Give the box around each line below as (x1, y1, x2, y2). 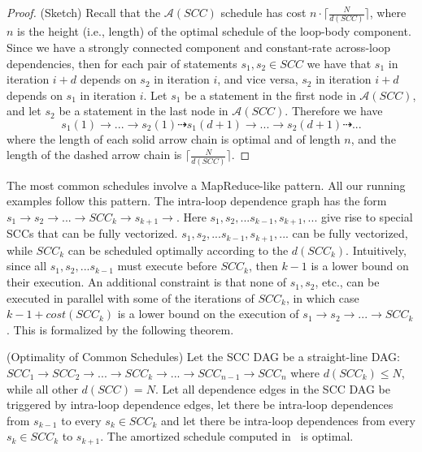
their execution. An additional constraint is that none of (7, 273, 287, 291)
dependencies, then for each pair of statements (7, 54, 237, 71)
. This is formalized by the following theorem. (7, 321, 234, 338)
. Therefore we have (285, 102, 383, 119)
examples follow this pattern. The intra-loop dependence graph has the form (7, 192, 387, 209)
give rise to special (320, 208, 413, 225)
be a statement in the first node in (185, 86, 356, 103)
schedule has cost (220, 4, 307, 20)
